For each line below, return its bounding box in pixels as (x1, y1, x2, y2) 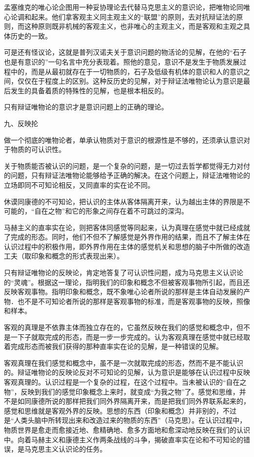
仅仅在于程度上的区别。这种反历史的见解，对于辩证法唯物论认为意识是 (17, 76, 243, 86)
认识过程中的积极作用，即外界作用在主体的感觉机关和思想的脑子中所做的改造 (4, 241, 250, 251)
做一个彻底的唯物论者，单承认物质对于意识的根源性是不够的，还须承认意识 (4, 134, 243, 145)
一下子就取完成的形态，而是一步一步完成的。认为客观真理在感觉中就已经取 (10, 331, 250, 342)
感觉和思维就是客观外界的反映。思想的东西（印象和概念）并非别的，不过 (4, 405, 236, 415)
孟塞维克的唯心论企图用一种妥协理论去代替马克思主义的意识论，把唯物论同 (4, 2, 243, 12)
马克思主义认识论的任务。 (24, 444, 106, 454)
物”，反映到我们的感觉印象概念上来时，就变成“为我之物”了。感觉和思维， (4, 386, 239, 396)
